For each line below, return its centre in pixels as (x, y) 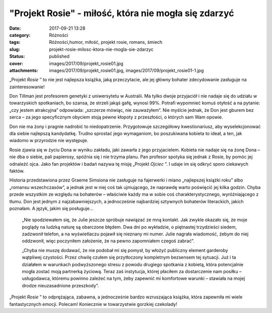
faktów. (17, 171)
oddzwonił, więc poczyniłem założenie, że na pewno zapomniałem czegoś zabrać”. (108, 241)
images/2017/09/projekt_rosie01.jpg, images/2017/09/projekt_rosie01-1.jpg (126, 70)
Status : (17, 56)
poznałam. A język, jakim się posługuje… (51, 208)
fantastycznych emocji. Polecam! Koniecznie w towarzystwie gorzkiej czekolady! (93, 304)
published (59, 56)
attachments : (24, 70)
